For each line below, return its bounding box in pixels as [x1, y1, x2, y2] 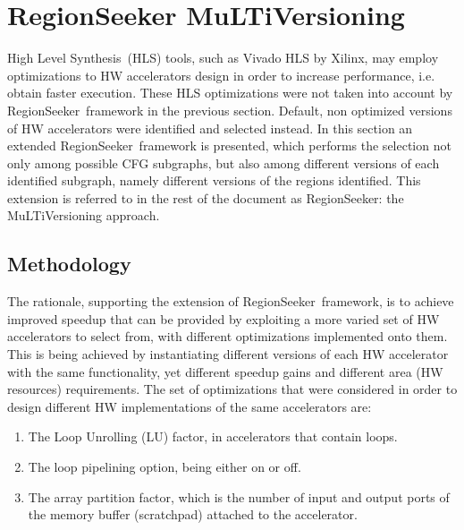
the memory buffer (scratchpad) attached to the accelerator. [28, 505, 358, 524]
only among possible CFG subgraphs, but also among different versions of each [7, 153, 440, 172]
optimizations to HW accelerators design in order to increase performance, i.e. [7, 65, 435, 84]
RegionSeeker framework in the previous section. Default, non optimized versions [7, 100, 452, 119]
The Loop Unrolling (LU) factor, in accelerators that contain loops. [28, 427, 398, 446]
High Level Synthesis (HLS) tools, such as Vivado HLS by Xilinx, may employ [7, 48, 439, 67]
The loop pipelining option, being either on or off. [28, 457, 301, 476]
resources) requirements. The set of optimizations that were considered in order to [7, 380, 458, 398]
